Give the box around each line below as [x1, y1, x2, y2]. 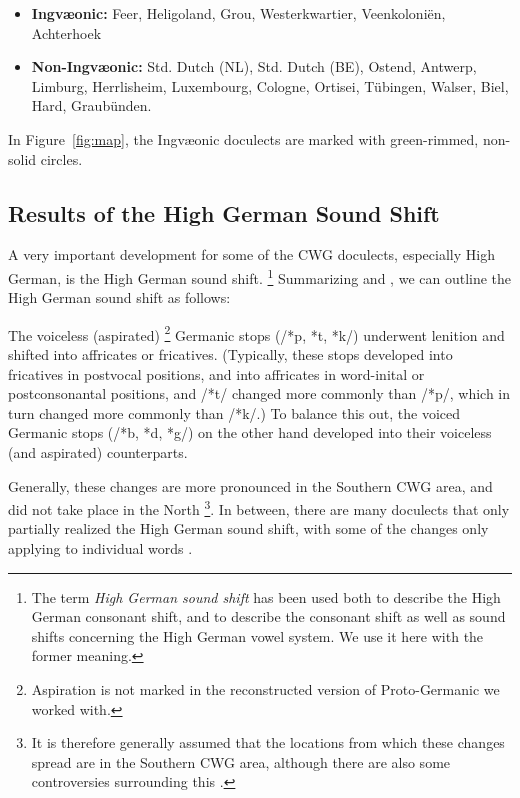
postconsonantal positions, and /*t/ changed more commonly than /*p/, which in [8, 383, 511, 404]
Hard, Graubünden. [31, 95, 152, 116]
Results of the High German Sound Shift [8, 197, 440, 228]
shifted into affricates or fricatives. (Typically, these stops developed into [8, 344, 453, 365]
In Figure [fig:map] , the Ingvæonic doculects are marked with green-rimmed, [8, 128, 479, 149]
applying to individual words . [8, 538, 193, 559]
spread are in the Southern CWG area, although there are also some [31, 751, 451, 772]
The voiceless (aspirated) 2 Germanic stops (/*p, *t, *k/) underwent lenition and [8, 321, 505, 345]
